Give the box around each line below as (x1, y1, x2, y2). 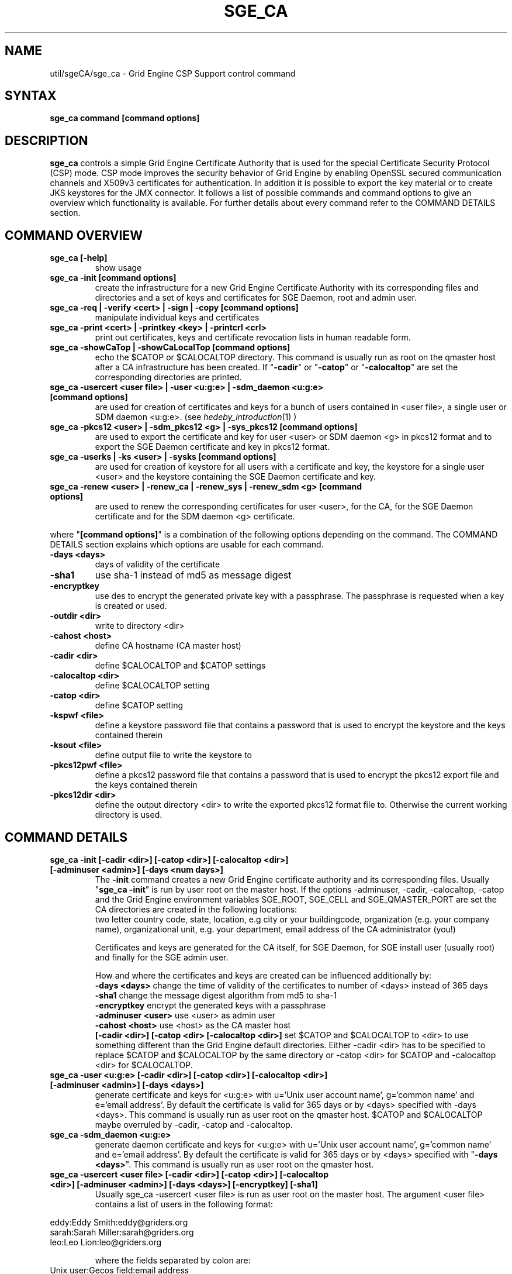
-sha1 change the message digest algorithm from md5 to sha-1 (95, 990, 337, 1000)
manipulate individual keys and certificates (95, 312, 260, 323)
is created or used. (95, 601, 167, 611)
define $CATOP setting (95, 700, 184, 711)
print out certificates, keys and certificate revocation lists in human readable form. (95, 332, 411, 343)
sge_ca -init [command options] (50, 273, 177, 283)
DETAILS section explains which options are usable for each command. (50, 539, 324, 550)
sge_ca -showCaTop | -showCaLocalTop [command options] (50, 342, 290, 353)
